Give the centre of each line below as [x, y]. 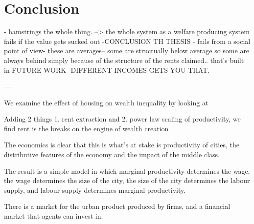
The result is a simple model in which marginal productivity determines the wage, [127, 171]
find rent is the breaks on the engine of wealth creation [86, 128]
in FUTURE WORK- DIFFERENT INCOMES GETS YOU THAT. [107, 70]
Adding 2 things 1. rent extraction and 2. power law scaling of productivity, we [122, 119]
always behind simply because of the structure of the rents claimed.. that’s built [124, 60]
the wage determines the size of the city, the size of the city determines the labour [127, 180]
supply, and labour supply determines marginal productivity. [95, 190]
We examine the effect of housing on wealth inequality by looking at [106, 102]
